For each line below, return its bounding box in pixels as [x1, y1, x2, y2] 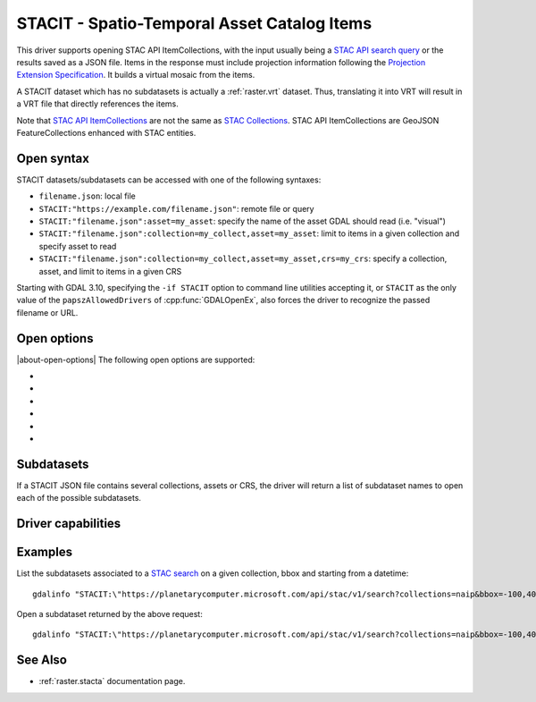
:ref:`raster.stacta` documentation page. [38, 676, 186, 687]
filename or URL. [16, 307, 79, 317]
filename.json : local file [38, 190, 136, 201]
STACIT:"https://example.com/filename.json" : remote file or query [38, 203, 314, 214]
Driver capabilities [16, 516, 121, 531]
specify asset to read [38, 241, 117, 251]
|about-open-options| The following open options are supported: [16, 354, 255, 365]
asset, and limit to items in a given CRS [38, 266, 182, 276]
